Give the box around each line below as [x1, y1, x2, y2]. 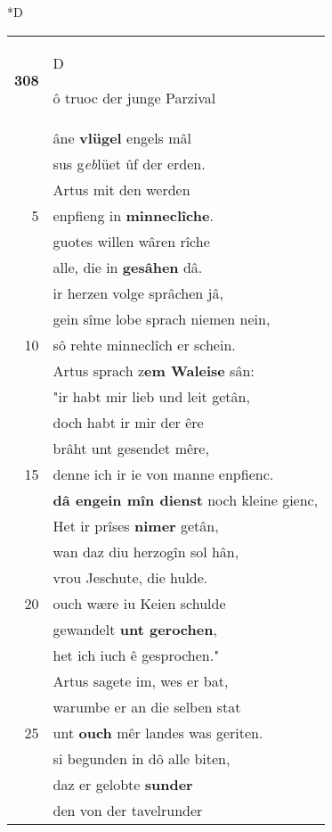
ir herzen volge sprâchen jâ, [53, 282, 223, 303]
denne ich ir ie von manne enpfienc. [53, 463, 274, 484]
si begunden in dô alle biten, [53, 747, 231, 769]
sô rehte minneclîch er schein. [53, 334, 236, 355]
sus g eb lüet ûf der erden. [53, 152, 206, 174]
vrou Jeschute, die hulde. [53, 566, 208, 588]
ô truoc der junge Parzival [53, 86, 216, 108]
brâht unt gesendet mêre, [53, 437, 209, 458]
